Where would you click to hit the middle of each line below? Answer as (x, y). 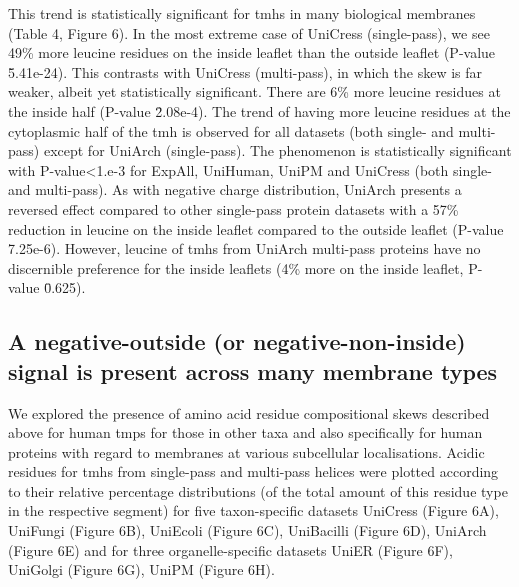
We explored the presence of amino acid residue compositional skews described (249, 412)
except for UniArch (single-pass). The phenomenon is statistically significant (277, 150)
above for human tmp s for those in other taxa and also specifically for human (245, 432)
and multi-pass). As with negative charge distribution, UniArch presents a (235, 189)
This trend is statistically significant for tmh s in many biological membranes (242, 13)
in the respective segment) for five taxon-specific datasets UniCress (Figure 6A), (253, 510)
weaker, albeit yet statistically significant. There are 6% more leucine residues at (254, 91)
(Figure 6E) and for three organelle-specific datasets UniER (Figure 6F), (230, 549)
